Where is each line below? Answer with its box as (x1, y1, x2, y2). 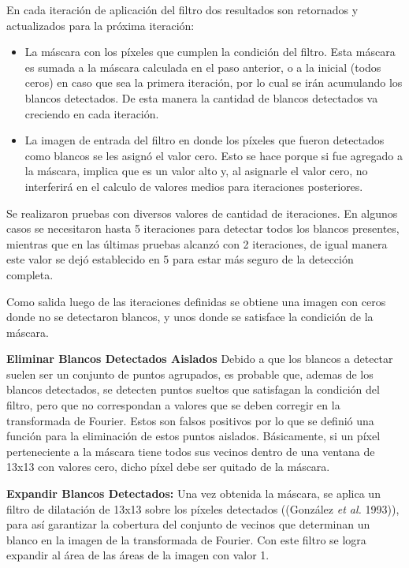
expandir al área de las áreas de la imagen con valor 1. (6, 547, 270, 563)
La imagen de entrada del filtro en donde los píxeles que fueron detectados (24, 132, 385, 148)
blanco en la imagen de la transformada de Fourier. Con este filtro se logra (6, 531, 366, 547)
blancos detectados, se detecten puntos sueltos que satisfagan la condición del (6, 381, 380, 398)
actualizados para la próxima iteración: (6, 17, 195, 33)
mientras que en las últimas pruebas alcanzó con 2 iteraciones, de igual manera (6, 235, 388, 252)
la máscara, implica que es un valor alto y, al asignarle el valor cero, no (24, 163, 368, 179)
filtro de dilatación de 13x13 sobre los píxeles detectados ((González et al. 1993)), (6, 500, 400, 517)
